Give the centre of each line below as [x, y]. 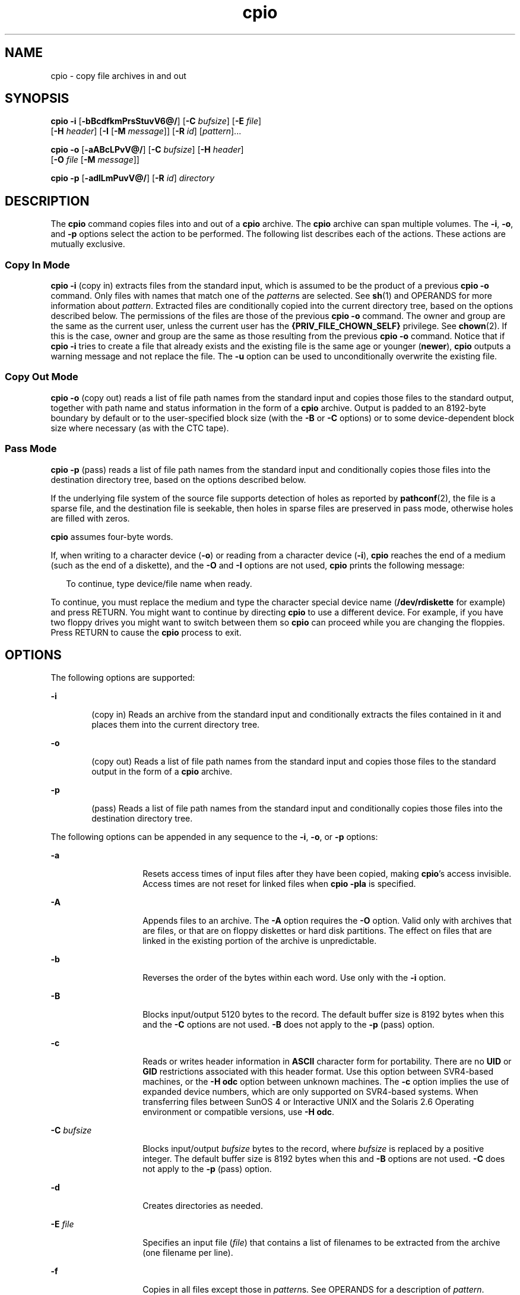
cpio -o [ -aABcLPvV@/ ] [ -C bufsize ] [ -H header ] [147, 150]
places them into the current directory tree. [176, 725]
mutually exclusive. [88, 244]
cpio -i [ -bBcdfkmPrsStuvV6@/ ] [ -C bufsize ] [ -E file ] [156, 121]
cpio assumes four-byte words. [112, 536]
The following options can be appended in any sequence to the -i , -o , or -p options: [214, 837]
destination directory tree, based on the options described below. [178, 479]
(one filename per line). [188, 1253]
